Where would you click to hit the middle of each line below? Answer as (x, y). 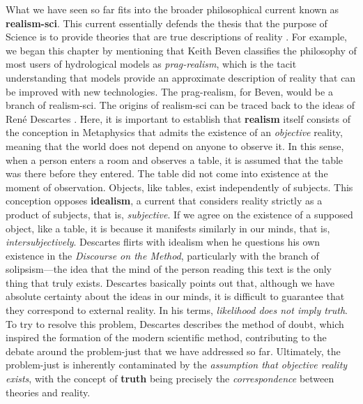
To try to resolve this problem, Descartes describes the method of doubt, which (175, 323)
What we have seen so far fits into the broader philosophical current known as (172, 9)
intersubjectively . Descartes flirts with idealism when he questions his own (163, 242)
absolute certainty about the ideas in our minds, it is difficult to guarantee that (175, 296)
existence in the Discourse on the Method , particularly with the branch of (162, 255)
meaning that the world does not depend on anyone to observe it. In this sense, (175, 145)
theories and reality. (48, 392)
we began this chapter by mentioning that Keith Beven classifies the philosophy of (181, 50)
